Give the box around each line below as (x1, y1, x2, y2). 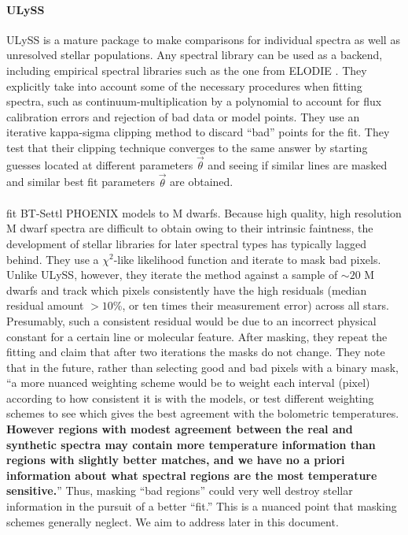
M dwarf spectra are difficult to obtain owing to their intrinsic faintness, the (6, 220, 373, 236)
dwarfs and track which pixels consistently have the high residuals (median (6, 281, 367, 298)
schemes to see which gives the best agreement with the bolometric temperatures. (6, 405, 399, 422)
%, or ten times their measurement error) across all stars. (112, 297, 389, 314)
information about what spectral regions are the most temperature (6, 466, 377, 483)
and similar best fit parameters (6, 173, 155, 190)
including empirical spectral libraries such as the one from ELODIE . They (6, 61, 367, 78)
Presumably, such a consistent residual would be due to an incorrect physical (6, 312, 377, 329)
